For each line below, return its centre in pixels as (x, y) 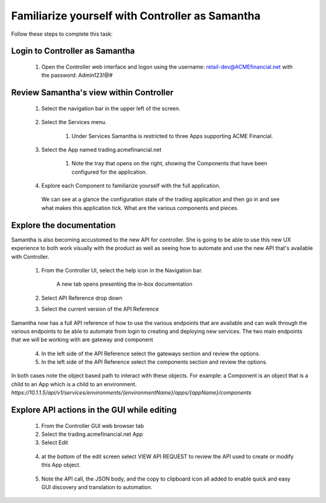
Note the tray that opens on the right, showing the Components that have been (170, 163)
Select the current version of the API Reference (100, 309)
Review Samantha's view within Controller (92, 93)
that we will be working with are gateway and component (82, 340)
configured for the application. (109, 172)
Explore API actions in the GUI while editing (94, 410)
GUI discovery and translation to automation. (97, 487)
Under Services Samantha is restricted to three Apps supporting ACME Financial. (172, 136)
